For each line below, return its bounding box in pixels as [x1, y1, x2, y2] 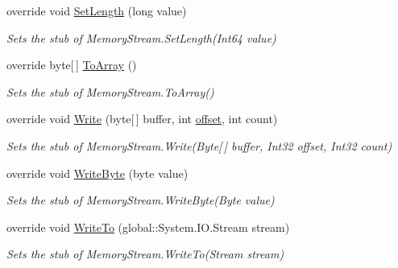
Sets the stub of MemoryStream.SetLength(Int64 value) [6, 29, 276, 46]
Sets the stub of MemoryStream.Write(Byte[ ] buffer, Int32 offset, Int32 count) [6, 137, 392, 154]
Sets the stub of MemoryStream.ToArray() [6, 83, 214, 100]
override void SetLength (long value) [6, 2, 187, 19]
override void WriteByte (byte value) [6, 164, 189, 181]
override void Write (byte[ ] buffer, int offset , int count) [6, 110, 278, 127]
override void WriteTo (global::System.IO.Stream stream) [6, 218, 290, 235]
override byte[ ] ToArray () [6, 56, 137, 73]
